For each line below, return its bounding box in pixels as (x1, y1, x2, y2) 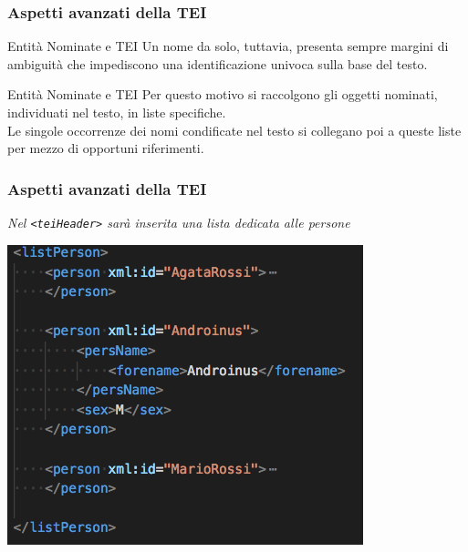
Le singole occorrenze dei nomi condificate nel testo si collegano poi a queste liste (7, 120, 462, 139)
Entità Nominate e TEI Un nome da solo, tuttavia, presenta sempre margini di (7, 36, 449, 56)
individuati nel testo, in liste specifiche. (7, 103, 226, 121)
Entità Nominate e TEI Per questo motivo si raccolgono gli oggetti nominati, (7, 85, 438, 104)
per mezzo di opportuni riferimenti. (7, 138, 204, 158)
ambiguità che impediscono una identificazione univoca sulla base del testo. (7, 54, 428, 73)
